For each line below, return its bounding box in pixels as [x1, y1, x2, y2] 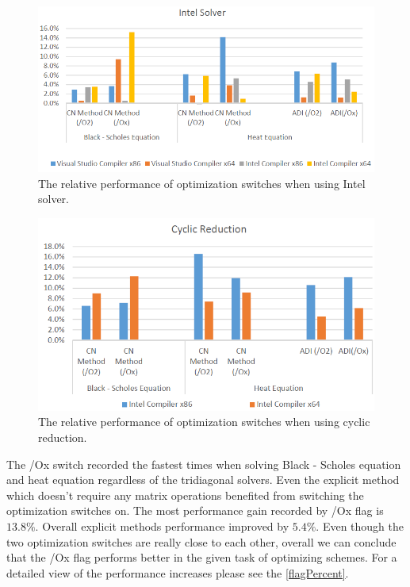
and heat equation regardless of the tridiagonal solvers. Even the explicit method [6, 471, 400, 488]
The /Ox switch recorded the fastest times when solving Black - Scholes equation [6, 455, 401, 472]
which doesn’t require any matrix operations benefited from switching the [6, 486, 364, 503]
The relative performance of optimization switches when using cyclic [38, 413, 370, 430]
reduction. [38, 429, 87, 446]
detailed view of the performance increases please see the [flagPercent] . [6, 564, 349, 581]
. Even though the [316, 518, 404, 535]
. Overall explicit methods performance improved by [35, 518, 289, 535]
